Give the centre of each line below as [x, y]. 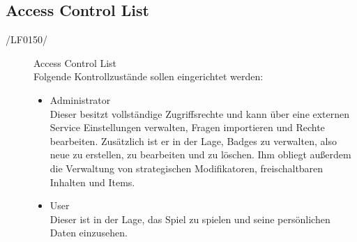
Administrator [80, 99]
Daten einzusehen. [89, 233]
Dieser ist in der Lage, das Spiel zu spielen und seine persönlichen [190, 219]
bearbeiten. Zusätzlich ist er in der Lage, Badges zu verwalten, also [193, 141]
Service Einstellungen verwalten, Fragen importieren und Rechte [187, 127]
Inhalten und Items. [92, 182]
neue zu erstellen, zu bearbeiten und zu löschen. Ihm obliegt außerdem [200, 154]
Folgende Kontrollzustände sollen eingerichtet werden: [149, 76]
